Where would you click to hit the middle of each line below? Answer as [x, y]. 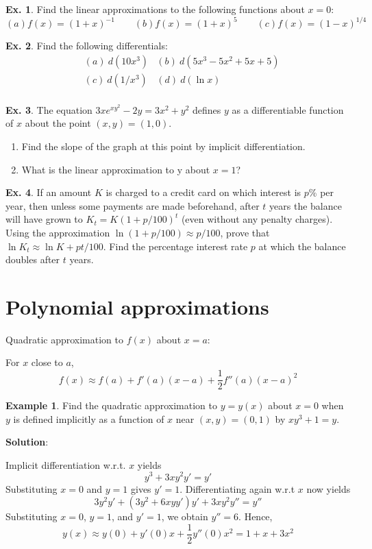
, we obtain [185, 516]
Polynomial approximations [137, 306]
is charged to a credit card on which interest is [203, 192]
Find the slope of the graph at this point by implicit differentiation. [163, 146]
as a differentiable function [288, 109]
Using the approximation [58, 232]
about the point [58, 123]
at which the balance [302, 246]
